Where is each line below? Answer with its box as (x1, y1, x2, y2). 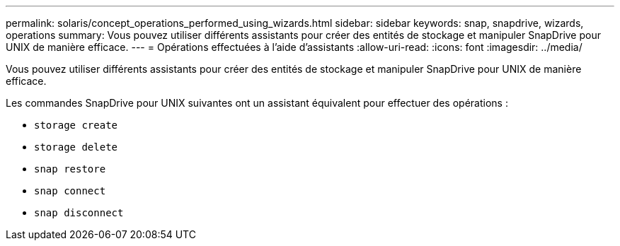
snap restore (34, 163, 106, 175)
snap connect (34, 185, 106, 197)
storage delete (34, 141, 118, 153)
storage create (34, 119, 118, 131)
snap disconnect (34, 207, 124, 218)
